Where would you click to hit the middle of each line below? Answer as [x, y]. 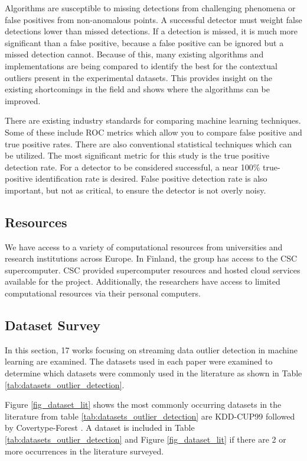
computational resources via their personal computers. [103, 293]
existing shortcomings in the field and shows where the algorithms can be [137, 89]
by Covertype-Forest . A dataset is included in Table [100, 428]
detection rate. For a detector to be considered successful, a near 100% [133, 167]
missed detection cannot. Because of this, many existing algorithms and [134, 54]
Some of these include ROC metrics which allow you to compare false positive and [153, 132]
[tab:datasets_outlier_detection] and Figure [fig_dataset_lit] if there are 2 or [146, 439]
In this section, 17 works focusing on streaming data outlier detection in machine [151, 349]
